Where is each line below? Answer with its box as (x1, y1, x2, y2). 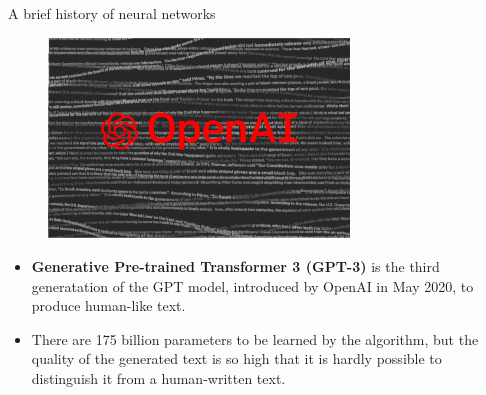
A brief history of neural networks (8, 3, 216, 23)
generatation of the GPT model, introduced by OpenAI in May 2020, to (31, 275, 474, 296)
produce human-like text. (31, 295, 186, 316)
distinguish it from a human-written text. (31, 367, 286, 388)
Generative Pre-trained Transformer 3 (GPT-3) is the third (31, 255, 440, 276)
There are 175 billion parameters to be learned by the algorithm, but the (31, 328, 479, 349)
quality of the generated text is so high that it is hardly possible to (31, 348, 442, 369)
